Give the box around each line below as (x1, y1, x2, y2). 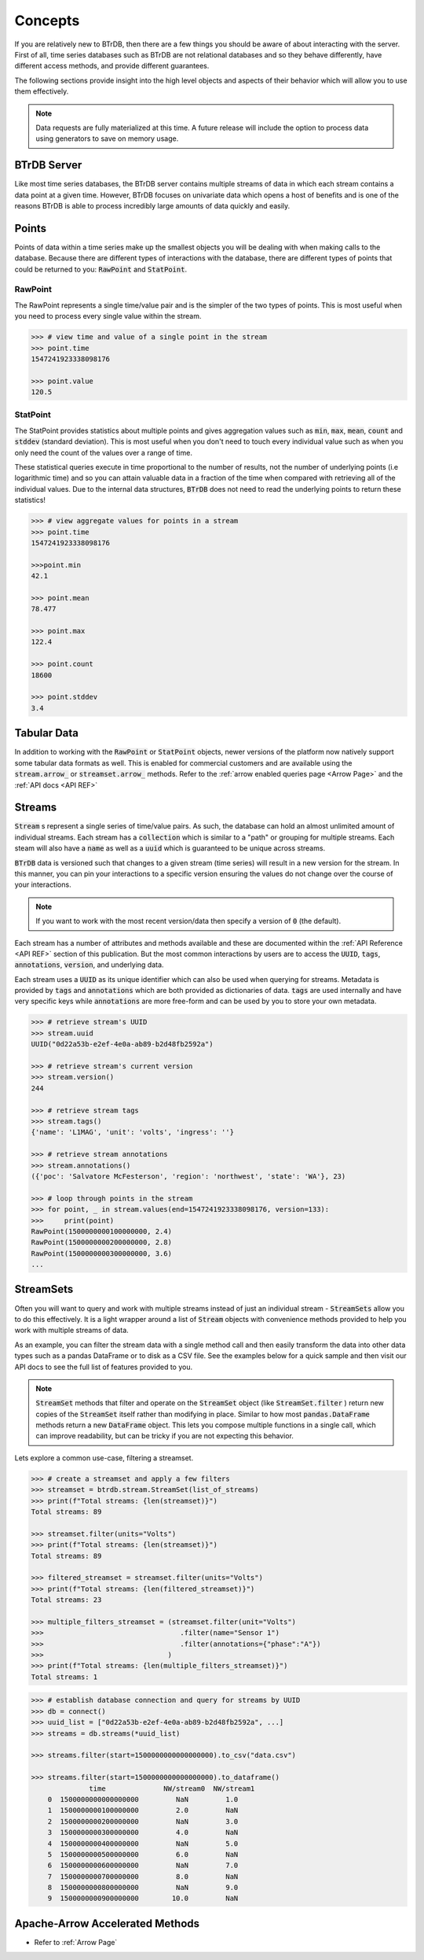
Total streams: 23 (31, 1596, 102, 1604)
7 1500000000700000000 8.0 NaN (47, 1872, 239, 1881)
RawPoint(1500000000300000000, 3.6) (31, 1249, 173, 1258)
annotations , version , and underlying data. (14, 960, 164, 969)
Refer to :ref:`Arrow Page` (34, 1937, 118, 1947)
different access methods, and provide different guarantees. (14, 61, 210, 71)
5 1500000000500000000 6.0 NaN (47, 1850, 239, 1858)
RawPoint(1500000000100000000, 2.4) (31, 1227, 173, 1235)
